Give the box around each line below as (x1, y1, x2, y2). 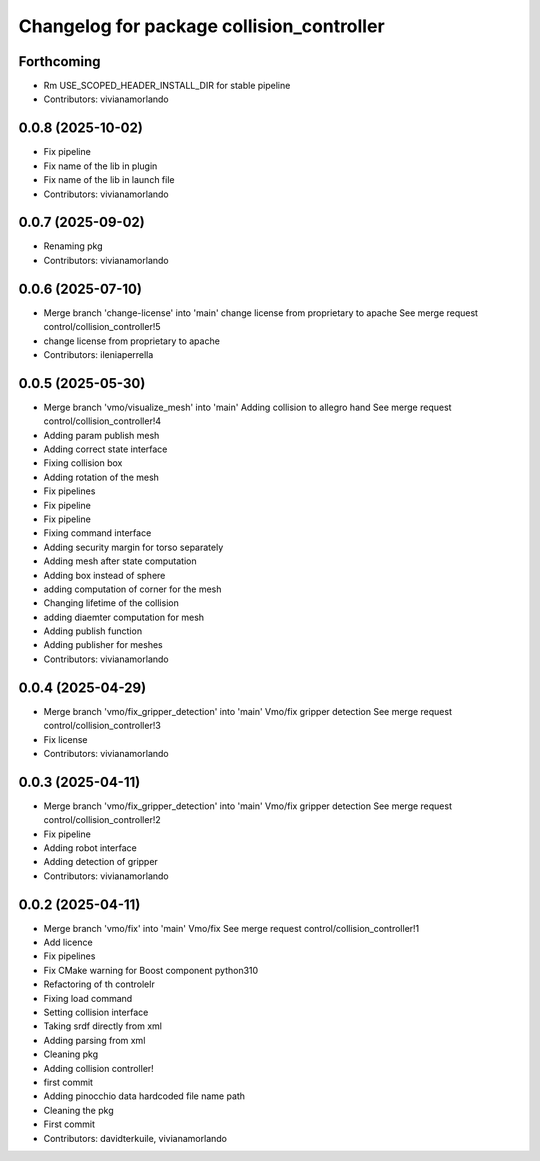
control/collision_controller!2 (43, 814, 161, 826)
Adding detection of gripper (43, 856, 159, 868)
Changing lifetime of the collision (43, 597, 179, 609)
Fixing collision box (43, 457, 123, 469)
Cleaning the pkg (43, 1104, 114, 1116)
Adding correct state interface (43, 443, 168, 455)
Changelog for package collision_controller (18, 15, 385, 37)
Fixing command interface (43, 527, 152, 539)
